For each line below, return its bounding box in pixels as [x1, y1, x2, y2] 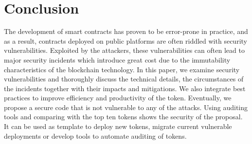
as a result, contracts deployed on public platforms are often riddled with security [4, 35, 247, 46]
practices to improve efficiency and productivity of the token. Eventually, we [4, 93, 232, 103]
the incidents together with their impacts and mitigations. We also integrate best [4, 83, 246, 93]
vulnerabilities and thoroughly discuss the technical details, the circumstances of [4, 74, 244, 84]
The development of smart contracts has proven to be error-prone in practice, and [4, 26, 248, 36]
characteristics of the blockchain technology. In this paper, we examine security [4, 64, 240, 74]
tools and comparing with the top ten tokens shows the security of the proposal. [4, 112, 243, 122]
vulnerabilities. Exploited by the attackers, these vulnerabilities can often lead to [4, 45, 245, 55]
